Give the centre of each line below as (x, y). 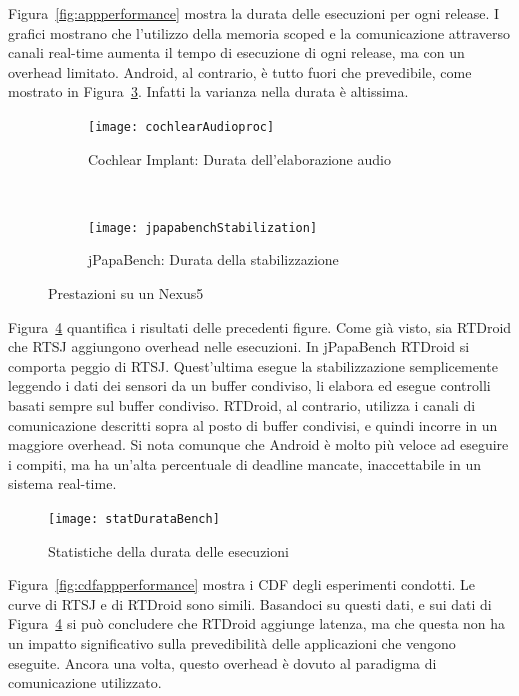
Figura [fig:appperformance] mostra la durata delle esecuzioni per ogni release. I (254, 13)
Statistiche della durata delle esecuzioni (168, 550)
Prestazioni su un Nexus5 (126, 293)
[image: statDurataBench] (134, 519)
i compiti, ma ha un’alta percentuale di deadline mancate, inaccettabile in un (244, 463)
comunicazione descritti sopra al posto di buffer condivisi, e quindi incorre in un (253, 424)
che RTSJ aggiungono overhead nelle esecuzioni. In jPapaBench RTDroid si (239, 346)
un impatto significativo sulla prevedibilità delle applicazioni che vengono (232, 643)
